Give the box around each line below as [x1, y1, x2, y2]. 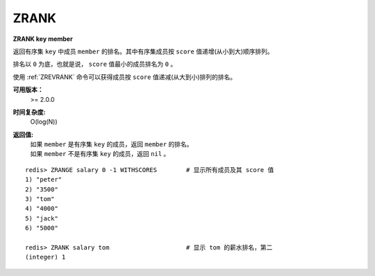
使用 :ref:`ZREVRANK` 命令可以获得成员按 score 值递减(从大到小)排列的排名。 [12, 73, 237, 81]
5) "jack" [25, 214, 58, 222]
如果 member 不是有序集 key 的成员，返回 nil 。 [30, 150, 170, 158]
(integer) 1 [25, 253, 66, 261]
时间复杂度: [12, 107, 46, 116]
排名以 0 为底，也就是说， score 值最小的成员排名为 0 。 [12, 60, 177, 69]
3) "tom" [25, 195, 55, 203]
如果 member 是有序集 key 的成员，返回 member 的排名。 [30, 140, 194, 148]
